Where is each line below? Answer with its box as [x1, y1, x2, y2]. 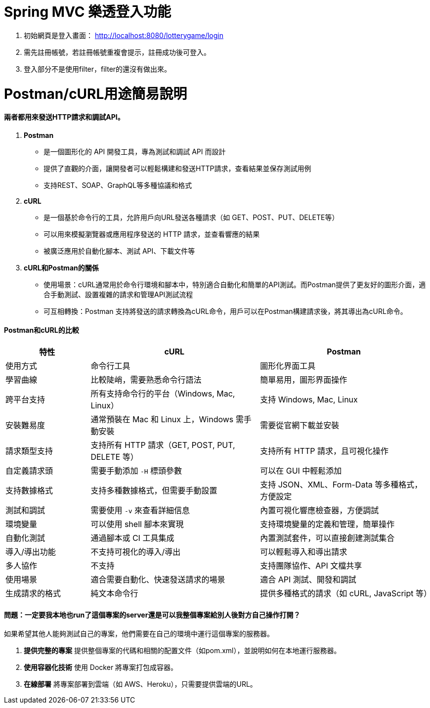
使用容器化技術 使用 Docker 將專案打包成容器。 [24, 663, 178, 672]
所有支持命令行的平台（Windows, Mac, [90, 389, 235, 399]
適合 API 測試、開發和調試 [260, 575, 356, 585]
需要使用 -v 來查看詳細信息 [90, 505, 190, 516]
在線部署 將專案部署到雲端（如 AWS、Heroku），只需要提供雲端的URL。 [24, 680, 257, 689]
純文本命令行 [90, 588, 138, 599]
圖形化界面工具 [260, 361, 316, 371]
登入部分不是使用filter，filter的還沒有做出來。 [24, 64, 172, 73]
